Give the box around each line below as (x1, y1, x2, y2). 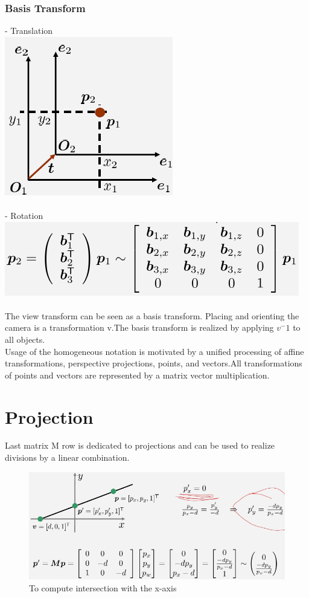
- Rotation (5, 209, 43, 221)
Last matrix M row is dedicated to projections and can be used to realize (5, 439, 275, 452)
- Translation (5, 24, 53, 37)
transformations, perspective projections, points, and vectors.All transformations (5, 357, 302, 369)
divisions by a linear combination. (5, 451, 130, 464)
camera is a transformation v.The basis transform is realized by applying (5, 321, 274, 334)
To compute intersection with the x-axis (29, 581, 177, 594)
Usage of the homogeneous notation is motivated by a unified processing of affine (5, 345, 304, 357)
